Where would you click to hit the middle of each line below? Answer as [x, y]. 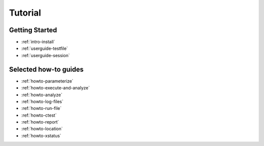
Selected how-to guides [46, 69]
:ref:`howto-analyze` [42, 95]
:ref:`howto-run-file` [42, 108]
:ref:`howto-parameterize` [47, 81]
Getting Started [33, 30]
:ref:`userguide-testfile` [45, 48]
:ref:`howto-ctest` [39, 115]
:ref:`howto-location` [42, 129]
